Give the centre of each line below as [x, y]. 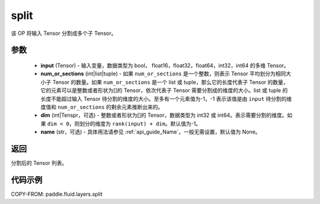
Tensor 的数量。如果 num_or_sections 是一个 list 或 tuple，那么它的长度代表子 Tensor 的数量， [170, 82]
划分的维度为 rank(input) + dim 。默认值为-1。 [140, 123]
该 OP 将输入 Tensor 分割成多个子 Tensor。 [64, 33]
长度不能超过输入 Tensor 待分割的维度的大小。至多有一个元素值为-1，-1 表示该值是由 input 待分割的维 [166, 98]
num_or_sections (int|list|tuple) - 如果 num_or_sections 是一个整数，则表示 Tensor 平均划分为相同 [163, 74]
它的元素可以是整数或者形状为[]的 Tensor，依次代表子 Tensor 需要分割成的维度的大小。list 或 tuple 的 [164, 90]
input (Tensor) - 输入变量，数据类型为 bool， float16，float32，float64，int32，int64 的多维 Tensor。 [165, 65]
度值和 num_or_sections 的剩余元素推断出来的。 [102, 107]
